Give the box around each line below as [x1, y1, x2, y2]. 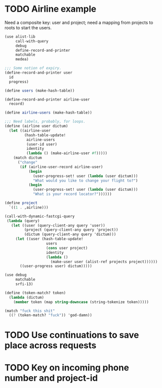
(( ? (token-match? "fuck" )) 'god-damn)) [9, 313, 92, 318]
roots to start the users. [4, 24, 52, 30]
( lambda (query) [6, 218, 40, 223]
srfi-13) [15, 282, 34, 286]
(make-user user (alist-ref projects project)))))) [50, 259, 158, 264]
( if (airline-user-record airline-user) [20, 164, 103, 169]
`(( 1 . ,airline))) [9, 205, 49, 210]
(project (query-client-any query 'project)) [24, 227, 119, 232]
